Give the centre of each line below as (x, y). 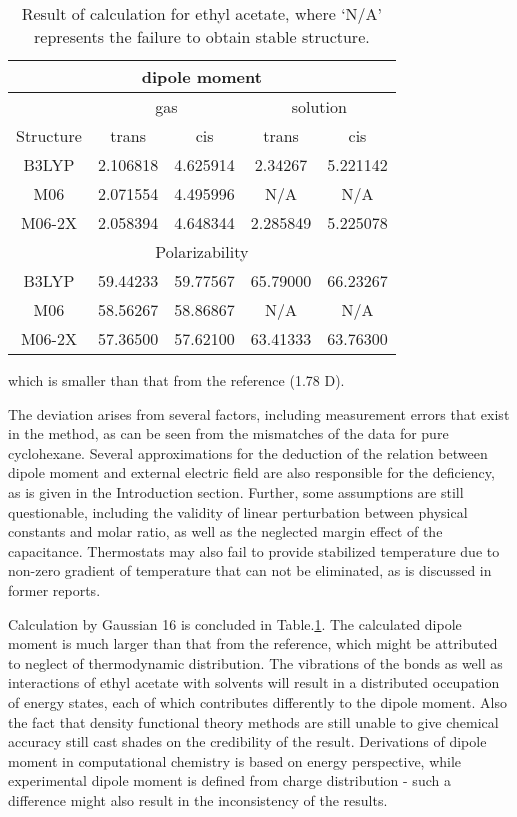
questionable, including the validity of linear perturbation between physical (238, 511)
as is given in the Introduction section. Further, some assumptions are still (236, 491)
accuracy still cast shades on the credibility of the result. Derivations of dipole (247, 741)
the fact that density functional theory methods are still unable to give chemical (253, 721)
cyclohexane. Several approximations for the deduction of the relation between (248, 452)
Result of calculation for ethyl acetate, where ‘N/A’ (202, 13)
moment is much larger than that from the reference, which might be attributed (253, 643)
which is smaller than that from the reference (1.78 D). (176, 380)
